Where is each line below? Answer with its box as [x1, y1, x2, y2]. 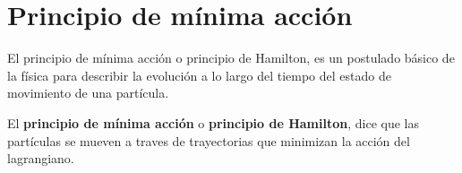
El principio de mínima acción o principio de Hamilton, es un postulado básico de [7, 48, 455, 67]
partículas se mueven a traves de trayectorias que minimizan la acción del [7, 131, 410, 150]
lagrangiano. [7, 149, 74, 168]
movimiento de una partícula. [7, 83, 169, 102]
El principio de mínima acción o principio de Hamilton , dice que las [7, 113, 419, 132]
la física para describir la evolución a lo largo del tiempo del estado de [7, 65, 391, 84]
